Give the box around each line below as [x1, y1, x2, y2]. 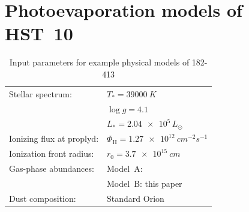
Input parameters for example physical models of [9, 56, 190, 68]
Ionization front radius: [9, 147, 94, 160]
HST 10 [5, 21, 73, 46]
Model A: [107, 162, 143, 174]
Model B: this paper [107, 177, 182, 189]
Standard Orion [107, 192, 164, 204]
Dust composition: [9, 192, 76, 204]
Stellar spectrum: [9, 87, 72, 100]
